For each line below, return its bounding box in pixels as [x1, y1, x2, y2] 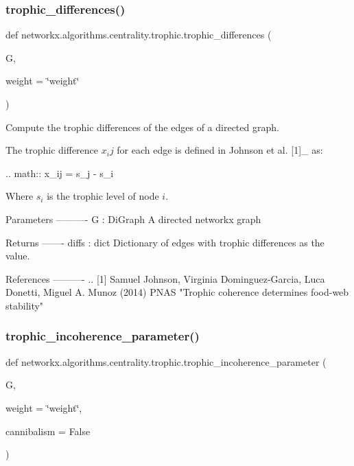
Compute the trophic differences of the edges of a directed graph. [5, 119, 279, 134]
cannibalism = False [5, 423, 91, 438]
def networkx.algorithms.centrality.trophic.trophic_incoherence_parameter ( [5, 354, 327, 369]
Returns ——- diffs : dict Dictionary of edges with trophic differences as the [5, 235, 324, 249]
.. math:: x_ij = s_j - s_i [5, 165, 114, 180]
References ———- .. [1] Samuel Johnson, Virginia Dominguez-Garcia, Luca [5, 271, 325, 286]
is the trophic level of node [47, 189, 159, 203]
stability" [5, 298, 44, 312]
